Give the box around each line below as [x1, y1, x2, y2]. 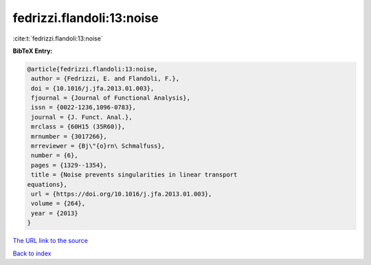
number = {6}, [31, 152, 78, 159]
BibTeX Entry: [12, 47, 53, 55]
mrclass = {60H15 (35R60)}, [31, 123, 126, 130]
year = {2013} [31, 209, 78, 217]
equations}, [27, 181, 68, 188]
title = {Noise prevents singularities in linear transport [31, 171, 238, 178]
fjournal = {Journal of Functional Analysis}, [31, 94, 190, 102]
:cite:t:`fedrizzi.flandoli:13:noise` [12, 34, 103, 43]
